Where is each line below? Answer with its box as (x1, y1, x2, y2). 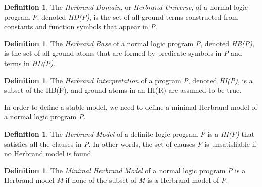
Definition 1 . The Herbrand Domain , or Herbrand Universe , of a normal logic (4, 2, 248, 12)
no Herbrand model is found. (4, 148, 93, 159)
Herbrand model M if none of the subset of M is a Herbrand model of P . (4, 175, 228, 185)
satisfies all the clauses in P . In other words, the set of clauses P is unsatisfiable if (4, 138, 256, 149)
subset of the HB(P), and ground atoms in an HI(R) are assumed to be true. (4, 85, 242, 95)
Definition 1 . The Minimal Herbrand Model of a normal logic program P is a (4, 165, 246, 175)
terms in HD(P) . (4, 57, 56, 68)
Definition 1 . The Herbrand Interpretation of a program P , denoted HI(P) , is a (4, 75, 253, 85)
